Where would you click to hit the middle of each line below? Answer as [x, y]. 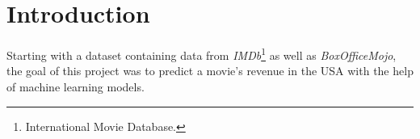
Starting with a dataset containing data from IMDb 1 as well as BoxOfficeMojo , [202, 54]
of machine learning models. [76, 86]
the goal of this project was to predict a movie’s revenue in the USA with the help [210, 71]
